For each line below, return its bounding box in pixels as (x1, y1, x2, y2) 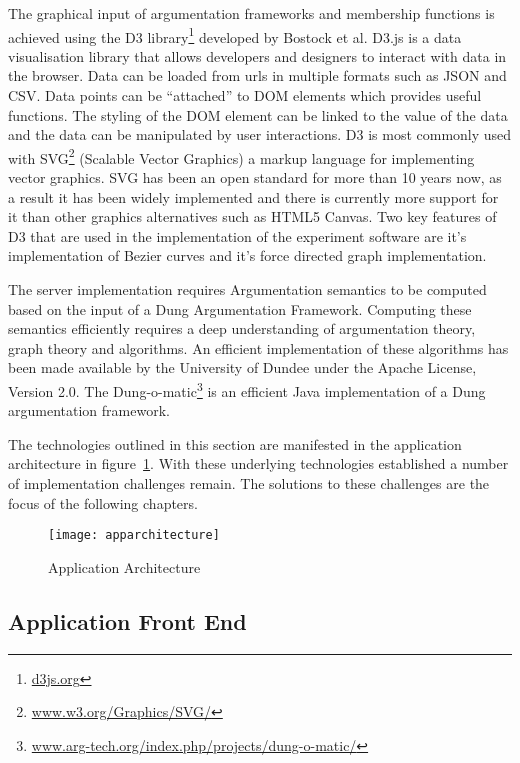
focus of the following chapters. (8, 492, 198, 513)
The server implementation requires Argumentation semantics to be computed (8, 279, 487, 300)
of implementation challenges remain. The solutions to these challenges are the (8, 473, 490, 494)
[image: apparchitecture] (48, 528, 220, 543)
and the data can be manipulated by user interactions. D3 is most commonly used (8, 124, 512, 145)
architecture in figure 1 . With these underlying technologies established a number (8, 453, 509, 474)
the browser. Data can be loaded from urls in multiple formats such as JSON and (8, 65, 507, 86)
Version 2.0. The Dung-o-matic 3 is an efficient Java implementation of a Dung (8, 378, 486, 401)
